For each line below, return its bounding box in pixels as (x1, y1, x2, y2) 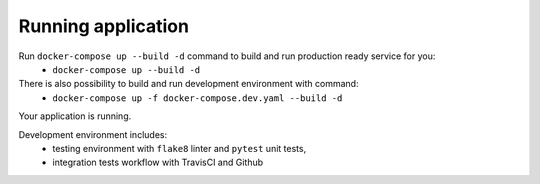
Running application (18, 15, 190, 37)
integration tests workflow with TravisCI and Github (52, 156, 264, 169)
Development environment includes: (18, 128, 168, 140)
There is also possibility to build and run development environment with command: (18, 78, 359, 90)
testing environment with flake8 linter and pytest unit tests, (52, 142, 307, 154)
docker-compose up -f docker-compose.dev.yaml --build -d (52, 92, 343, 104)
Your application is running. (18, 110, 132, 122)
